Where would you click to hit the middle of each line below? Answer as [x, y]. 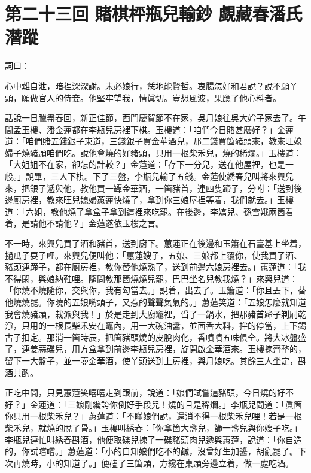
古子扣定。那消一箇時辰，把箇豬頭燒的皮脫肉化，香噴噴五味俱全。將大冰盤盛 [155, 337]
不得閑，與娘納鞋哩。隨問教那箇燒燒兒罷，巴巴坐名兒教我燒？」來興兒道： [151, 278]
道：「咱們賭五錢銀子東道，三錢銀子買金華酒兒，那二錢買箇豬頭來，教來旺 [149, 141]
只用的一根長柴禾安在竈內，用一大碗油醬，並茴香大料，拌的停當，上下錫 [164, 325]
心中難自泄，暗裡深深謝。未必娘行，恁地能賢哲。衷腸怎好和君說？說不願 [147, 85]
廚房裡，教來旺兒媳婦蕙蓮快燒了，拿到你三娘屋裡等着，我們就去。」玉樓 [153, 200]
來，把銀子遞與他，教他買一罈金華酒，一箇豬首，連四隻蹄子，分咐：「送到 [149, 188]
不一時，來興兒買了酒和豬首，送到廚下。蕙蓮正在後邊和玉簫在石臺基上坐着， [155, 243]
